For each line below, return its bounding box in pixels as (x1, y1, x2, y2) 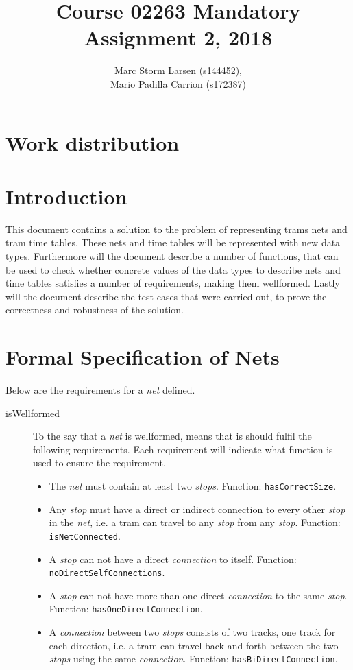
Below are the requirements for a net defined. (5, 383, 195, 397)
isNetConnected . (49, 528, 121, 542)
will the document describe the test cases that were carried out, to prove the (5, 289, 327, 303)
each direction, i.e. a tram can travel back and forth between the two (49, 638, 339, 652)
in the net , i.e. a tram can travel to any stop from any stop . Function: (49, 515, 341, 529)
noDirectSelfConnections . (49, 565, 165, 579)
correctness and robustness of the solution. (5, 302, 184, 317)
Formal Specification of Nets (5, 343, 280, 371)
